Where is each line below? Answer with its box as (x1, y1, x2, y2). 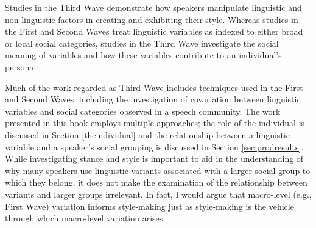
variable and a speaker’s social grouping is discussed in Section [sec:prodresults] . (5, 140, 304, 153)
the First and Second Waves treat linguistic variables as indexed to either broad (5, 25, 303, 38)
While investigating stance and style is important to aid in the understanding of (5, 152, 304, 165)
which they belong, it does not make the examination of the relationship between (5, 176, 307, 189)
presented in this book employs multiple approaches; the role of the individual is (5, 116, 305, 129)
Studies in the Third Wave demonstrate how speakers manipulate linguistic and (5, 1, 302, 13)
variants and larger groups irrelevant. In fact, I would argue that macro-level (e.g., (5, 187, 312, 200)
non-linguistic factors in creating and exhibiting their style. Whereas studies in (5, 13, 298, 25)
